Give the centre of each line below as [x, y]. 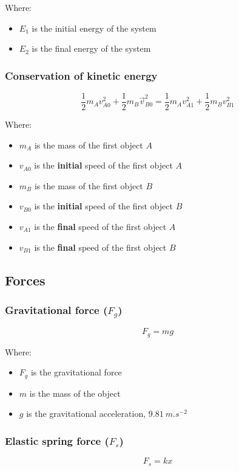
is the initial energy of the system [94, 28]
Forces [25, 280]
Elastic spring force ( [57, 440]
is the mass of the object [75, 393]
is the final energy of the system [91, 48]
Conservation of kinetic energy [81, 75]
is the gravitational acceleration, [86, 413]
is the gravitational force [76, 372]
